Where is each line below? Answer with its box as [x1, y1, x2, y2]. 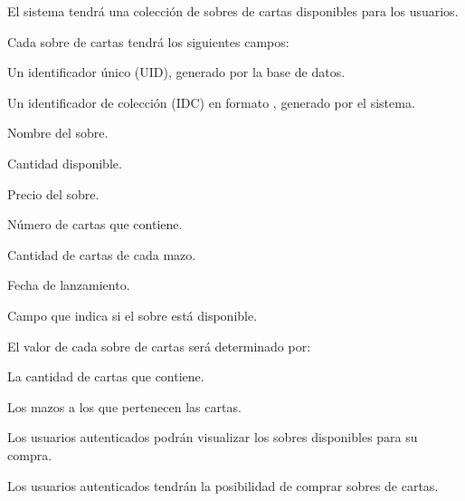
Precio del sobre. [7, 184, 100, 203]
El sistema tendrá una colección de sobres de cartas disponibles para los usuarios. [7, 2, 459, 20]
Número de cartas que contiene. [7, 215, 183, 234]
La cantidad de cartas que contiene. [7, 367, 204, 386]
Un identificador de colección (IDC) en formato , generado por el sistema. [7, 92, 415, 111]
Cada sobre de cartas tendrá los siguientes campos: [7, 32, 289, 51]
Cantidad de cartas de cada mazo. [7, 245, 196, 264]
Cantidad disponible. [7, 153, 122, 172]
